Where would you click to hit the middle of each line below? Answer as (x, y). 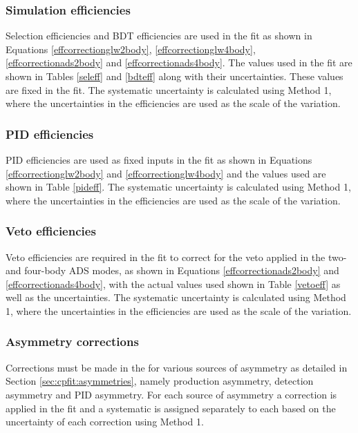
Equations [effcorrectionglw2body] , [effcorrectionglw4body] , (131, 49)
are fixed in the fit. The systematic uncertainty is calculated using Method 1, (169, 89)
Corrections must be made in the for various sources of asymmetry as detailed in (177, 367)
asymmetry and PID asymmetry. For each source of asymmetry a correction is (171, 394)
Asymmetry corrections (72, 341)
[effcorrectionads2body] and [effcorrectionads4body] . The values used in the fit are (179, 62)
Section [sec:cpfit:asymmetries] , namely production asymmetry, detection (160, 381)
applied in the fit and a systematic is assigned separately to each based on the (171, 408)
